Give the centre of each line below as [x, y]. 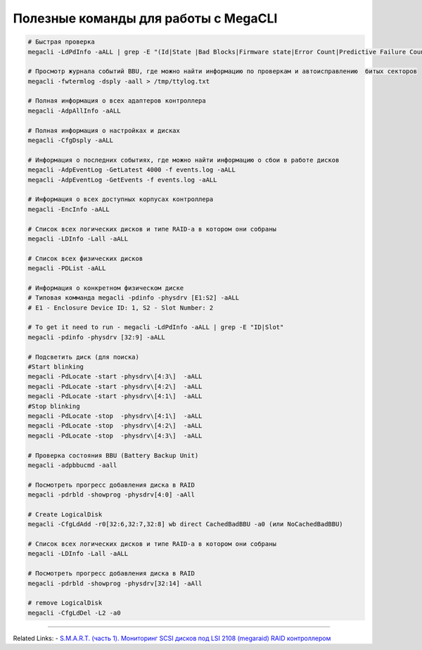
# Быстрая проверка [61, 42]
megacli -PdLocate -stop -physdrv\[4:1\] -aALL [115, 416]
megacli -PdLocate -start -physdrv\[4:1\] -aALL [115, 396]
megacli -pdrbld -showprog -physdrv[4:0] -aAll [111, 495]
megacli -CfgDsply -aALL [71, 140]
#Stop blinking [54, 406]
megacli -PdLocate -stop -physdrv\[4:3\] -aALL [115, 435]
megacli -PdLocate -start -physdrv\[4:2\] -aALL [115, 386]
